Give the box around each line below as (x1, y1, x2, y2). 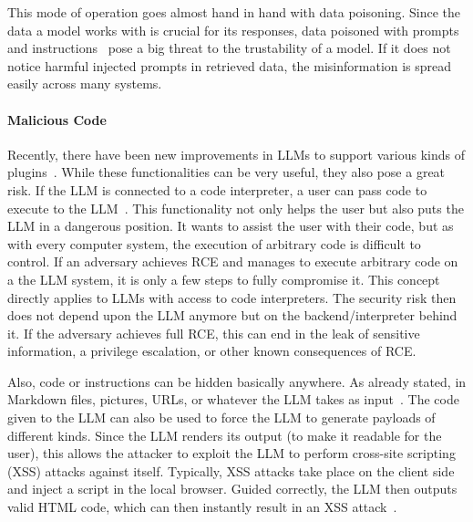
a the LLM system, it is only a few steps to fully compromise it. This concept (7, 269, 440, 288)
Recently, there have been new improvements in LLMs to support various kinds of (7, 144, 465, 163)
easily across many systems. (7, 74, 162, 93)
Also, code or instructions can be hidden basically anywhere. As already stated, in (7, 371, 467, 391)
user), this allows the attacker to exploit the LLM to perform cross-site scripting (7, 444, 456, 463)
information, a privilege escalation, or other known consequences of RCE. (7, 341, 416, 360)
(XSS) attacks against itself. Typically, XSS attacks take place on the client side (7, 461, 455, 480)
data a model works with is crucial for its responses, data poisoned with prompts (7, 20, 459, 39)
